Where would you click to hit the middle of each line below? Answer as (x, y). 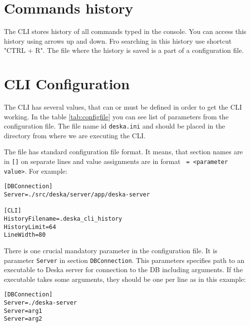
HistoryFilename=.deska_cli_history (63, 219)
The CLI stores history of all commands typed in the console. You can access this (125, 31)
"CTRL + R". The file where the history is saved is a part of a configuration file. (124, 50)
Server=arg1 (23, 311)
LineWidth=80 (25, 235)
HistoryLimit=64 (30, 227)
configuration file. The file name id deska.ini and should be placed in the (115, 126)
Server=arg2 (23, 319)
